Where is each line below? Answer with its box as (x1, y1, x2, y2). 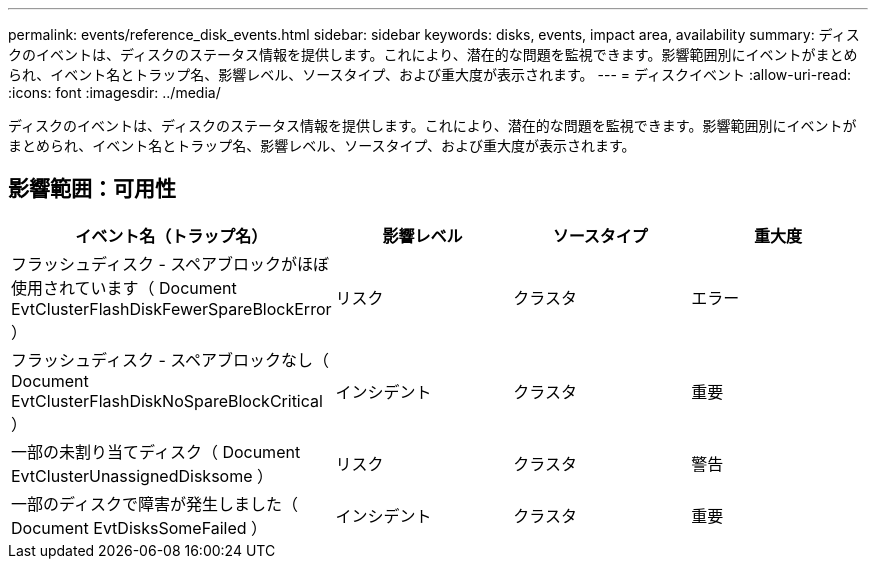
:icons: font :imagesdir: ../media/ (8, 84, 221, 101)
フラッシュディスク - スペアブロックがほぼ (11, 253, 330, 274)
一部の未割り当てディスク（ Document (11, 441, 301, 462)
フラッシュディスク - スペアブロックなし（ (11, 349, 330, 370)
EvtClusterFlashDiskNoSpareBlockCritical (11, 390, 323, 411)
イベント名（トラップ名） (75, 225, 268, 246)
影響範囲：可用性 (8, 176, 176, 202)
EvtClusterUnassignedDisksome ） (11, 465, 274, 486)
